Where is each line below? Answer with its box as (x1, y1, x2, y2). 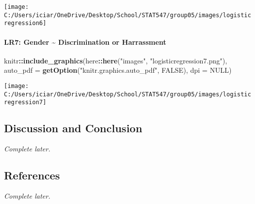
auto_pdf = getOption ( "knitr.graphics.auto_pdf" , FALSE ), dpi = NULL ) (4, 65, 232, 75)
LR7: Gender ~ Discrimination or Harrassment (4, 36, 167, 47)
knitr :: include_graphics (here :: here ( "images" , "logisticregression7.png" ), (4, 55, 227, 65)
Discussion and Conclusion (4, 120, 143, 136)
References (4, 168, 60, 183)
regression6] (4, 20, 46, 27)
